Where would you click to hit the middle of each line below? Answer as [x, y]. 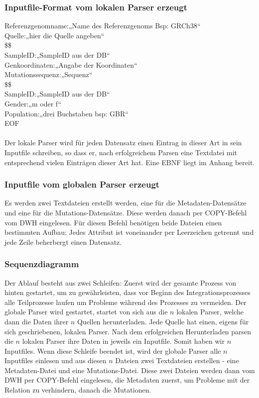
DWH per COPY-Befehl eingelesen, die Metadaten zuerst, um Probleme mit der [127, 380]
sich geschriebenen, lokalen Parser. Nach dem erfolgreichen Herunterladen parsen [128, 331]
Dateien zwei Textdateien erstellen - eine [177, 360]
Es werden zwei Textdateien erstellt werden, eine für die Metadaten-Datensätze [126, 203]
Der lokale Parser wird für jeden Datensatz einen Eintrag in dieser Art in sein [123, 143]
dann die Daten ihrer [37, 321]
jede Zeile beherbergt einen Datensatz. [63, 242]
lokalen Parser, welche [210, 312]
